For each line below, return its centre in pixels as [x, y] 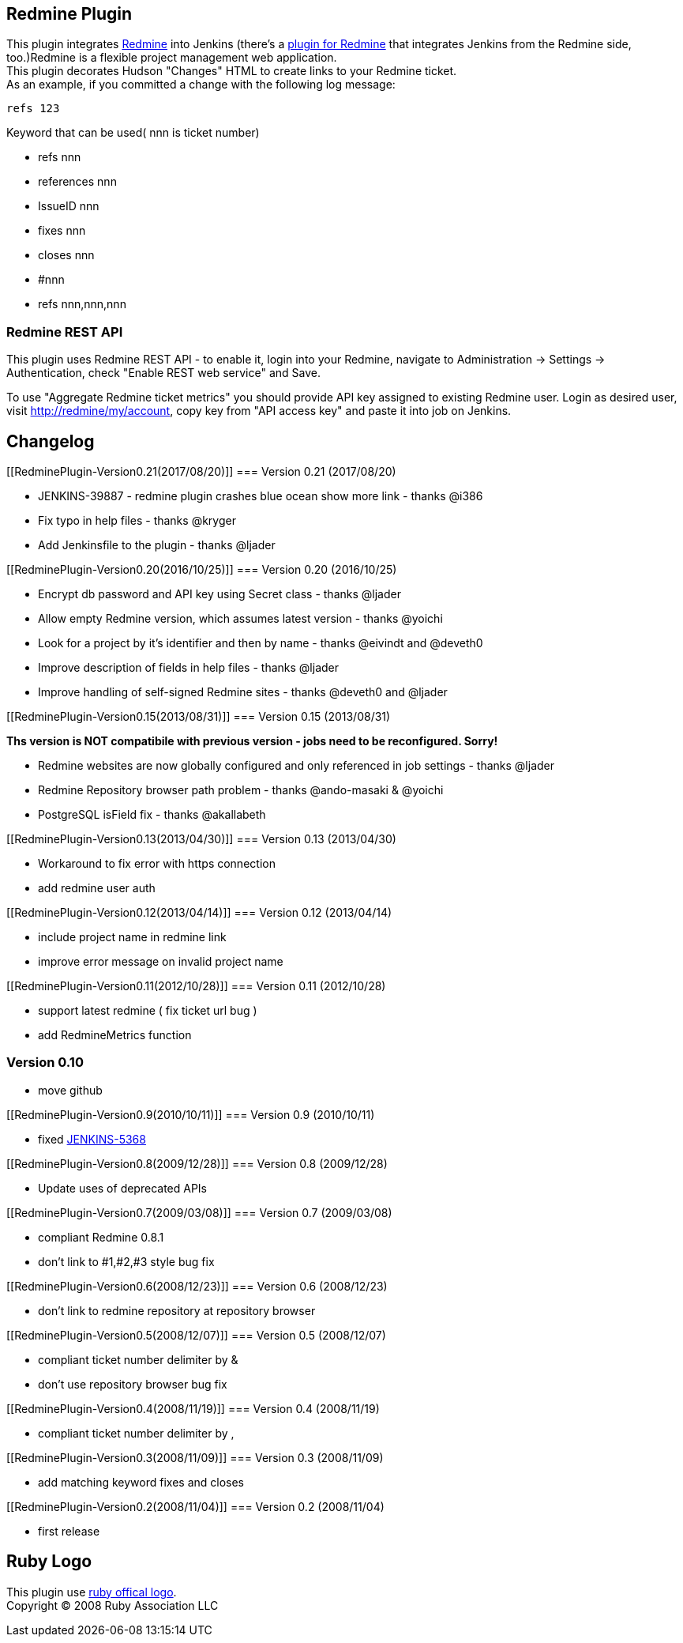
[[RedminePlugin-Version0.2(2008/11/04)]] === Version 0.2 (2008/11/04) [195, 1506]
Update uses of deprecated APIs [123, 1188]
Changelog [51, 441]
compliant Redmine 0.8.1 [101, 1237]
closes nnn [66, 255]
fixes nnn [62, 231]
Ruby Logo [49, 1562]
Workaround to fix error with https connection [157, 864]
